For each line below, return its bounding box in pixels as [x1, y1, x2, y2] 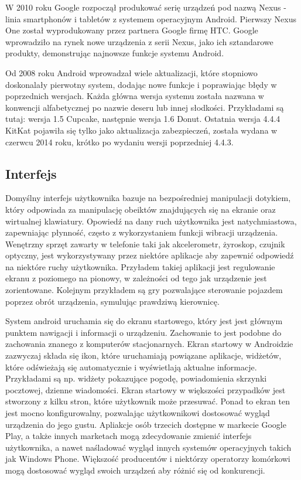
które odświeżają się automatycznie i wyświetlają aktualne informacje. [5, 360, 257, 373]
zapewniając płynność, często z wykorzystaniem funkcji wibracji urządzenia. [5, 226, 278, 239]
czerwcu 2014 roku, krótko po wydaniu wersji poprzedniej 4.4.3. [5, 135, 234, 148]
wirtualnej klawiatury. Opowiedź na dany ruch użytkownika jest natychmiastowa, [5, 215, 297, 227]
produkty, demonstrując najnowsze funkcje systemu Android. [5, 47, 224, 59]
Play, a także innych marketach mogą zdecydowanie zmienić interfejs [5, 430, 252, 442]
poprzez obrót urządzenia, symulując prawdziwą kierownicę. [5, 295, 220, 307]
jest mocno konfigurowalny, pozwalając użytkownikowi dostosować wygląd [5, 407, 270, 419]
